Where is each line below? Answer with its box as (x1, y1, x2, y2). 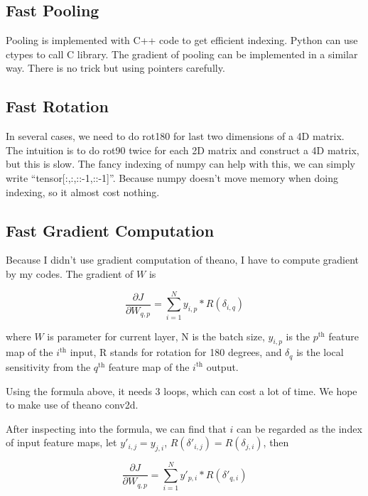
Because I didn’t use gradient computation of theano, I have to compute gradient (6, 252, 359, 267)
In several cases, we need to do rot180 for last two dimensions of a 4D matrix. (6, 129, 345, 144)
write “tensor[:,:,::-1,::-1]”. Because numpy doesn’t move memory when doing (6, 170, 338, 185)
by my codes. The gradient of (6, 266, 134, 281)
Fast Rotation (6, 95, 109, 117)
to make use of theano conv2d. (6, 397, 139, 412)
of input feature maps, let (6, 435, 117, 450)
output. (206, 359, 239, 374)
